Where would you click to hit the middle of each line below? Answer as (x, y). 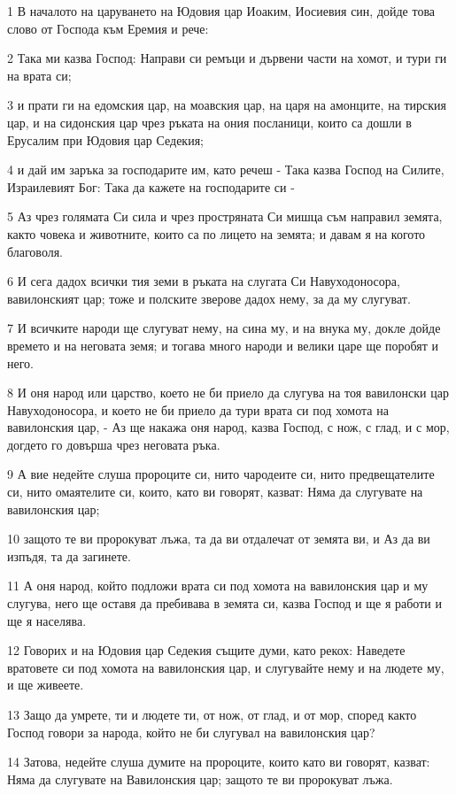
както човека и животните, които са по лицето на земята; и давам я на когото (216, 233)
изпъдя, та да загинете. (69, 555)
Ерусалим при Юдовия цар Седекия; (105, 139)
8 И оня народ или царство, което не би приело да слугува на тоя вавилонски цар (228, 393)
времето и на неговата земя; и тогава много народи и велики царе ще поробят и (223, 345)
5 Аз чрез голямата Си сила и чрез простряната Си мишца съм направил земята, (225, 216)
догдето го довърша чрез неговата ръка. (114, 444)
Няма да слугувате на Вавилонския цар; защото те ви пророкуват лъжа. (200, 779)
